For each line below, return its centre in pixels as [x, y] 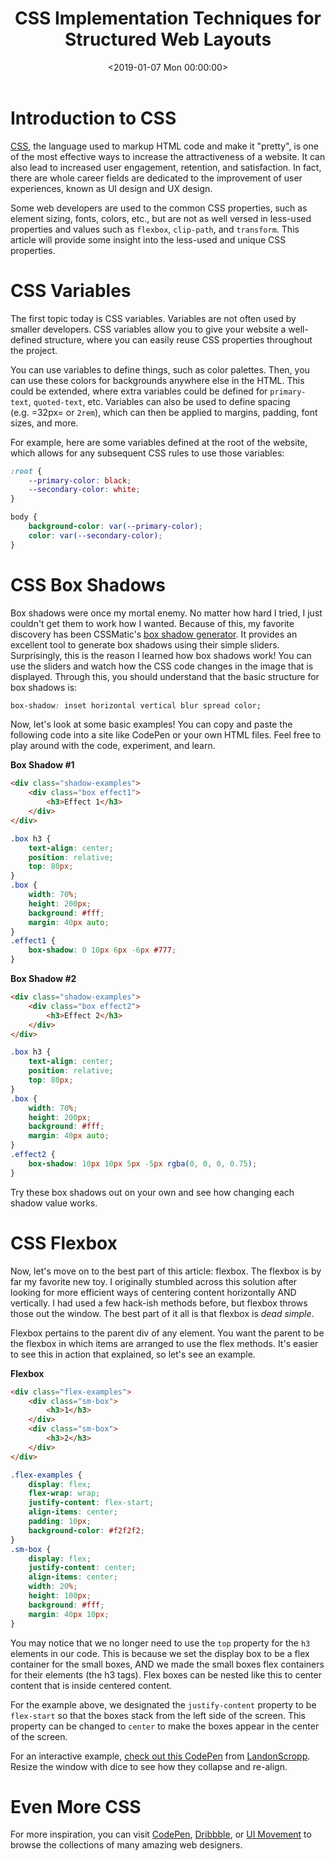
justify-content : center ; [82, 1568]
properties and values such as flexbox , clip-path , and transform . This [155, 229]
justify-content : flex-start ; [91, 1503]
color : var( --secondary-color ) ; [95, 535]
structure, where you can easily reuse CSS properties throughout [178, 339]
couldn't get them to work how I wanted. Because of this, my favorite [152, 623]
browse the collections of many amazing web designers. [126, 1845]
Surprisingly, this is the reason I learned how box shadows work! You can [161, 655]
